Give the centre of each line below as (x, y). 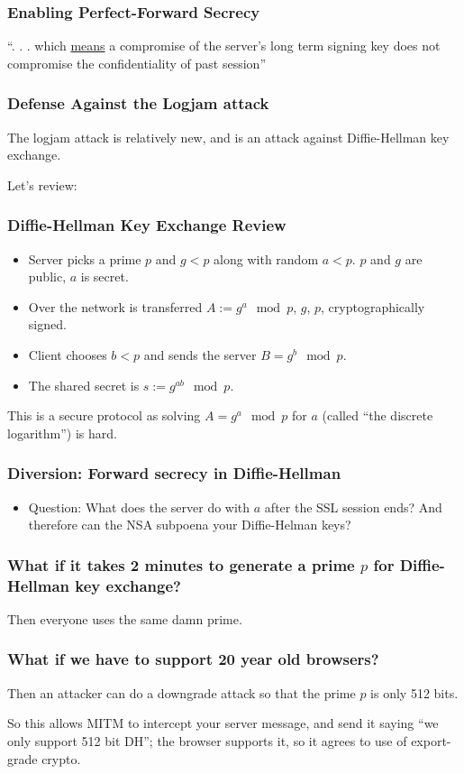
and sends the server (200, 355)
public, (47, 276)
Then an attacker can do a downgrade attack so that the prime (182, 692)
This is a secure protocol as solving (104, 415)
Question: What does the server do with (139, 507)
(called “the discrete (378, 415)
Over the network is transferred (115, 306)
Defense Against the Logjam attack (138, 103)
